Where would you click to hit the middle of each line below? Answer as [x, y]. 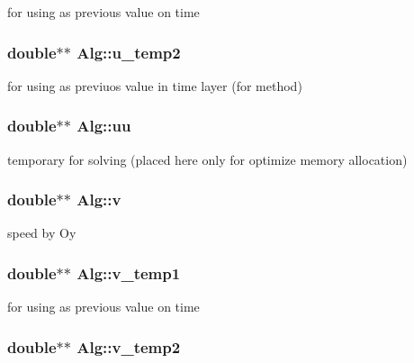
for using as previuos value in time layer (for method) [155, 85]
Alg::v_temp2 [129, 346]
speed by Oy [42, 233]
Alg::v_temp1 [129, 272]
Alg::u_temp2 [129, 52]
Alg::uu [104, 126]
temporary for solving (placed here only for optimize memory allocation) [207, 159]
